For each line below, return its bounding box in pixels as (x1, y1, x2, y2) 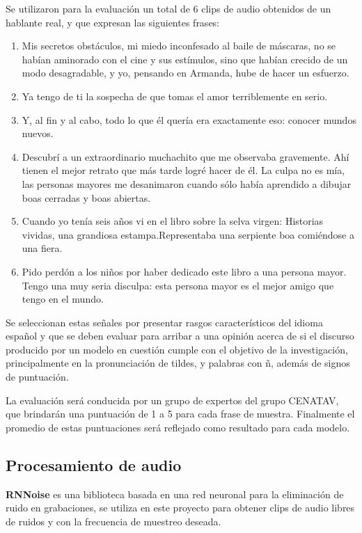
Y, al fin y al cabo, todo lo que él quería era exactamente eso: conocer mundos (22, 112, 356, 127)
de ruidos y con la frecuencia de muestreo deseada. (6, 514, 221, 528)
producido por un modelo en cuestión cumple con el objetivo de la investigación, (6, 342, 348, 356)
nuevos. (22, 126, 54, 141)
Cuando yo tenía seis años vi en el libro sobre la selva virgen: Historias (22, 214, 324, 228)
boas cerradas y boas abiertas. (22, 190, 151, 205)
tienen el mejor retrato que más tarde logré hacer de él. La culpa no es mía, (22, 163, 345, 177)
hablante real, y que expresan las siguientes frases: (6, 15, 220, 29)
